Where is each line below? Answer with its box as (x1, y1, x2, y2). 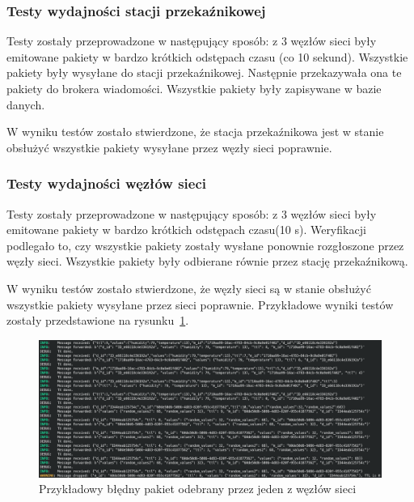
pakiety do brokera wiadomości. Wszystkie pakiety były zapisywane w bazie (6, 80, 382, 96)
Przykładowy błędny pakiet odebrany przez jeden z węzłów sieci (39, 480, 357, 497)
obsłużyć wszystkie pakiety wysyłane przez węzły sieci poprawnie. (6, 138, 332, 155)
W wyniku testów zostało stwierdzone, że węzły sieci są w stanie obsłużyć (6, 279, 371, 296)
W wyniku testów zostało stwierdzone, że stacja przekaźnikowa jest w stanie (6, 123, 384, 140)
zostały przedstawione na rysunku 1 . (6, 312, 189, 329)
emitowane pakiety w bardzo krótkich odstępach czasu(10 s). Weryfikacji (6, 221, 366, 238)
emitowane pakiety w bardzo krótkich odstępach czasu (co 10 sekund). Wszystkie (6, 48, 408, 65)
